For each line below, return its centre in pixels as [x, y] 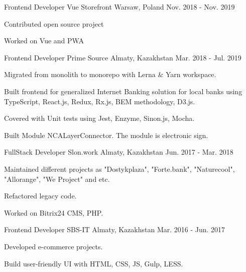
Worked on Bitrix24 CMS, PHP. [54, 212]
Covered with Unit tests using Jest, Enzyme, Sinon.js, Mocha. [99, 118]
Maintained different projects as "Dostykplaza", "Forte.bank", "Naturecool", [119, 168]
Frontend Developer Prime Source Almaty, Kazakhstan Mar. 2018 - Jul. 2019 [123, 57]
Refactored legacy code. [40, 196]
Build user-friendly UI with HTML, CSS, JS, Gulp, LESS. [94, 263]
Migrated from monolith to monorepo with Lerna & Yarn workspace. [110, 74]
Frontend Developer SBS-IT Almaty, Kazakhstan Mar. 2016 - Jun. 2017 [115, 229]
